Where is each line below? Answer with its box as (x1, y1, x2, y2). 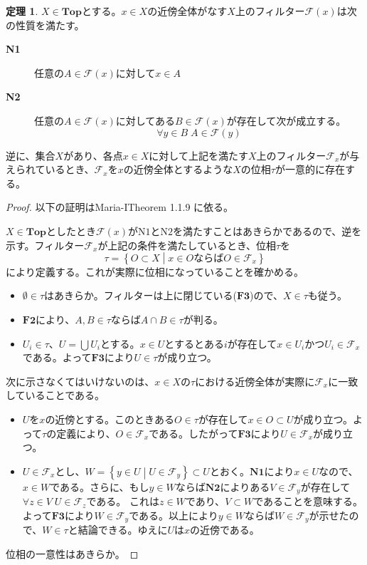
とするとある (164, 336, 224, 351)
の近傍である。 (190, 522, 260, 537)
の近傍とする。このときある (45, 412, 174, 427)
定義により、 (56, 425, 116, 440)
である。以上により (129, 507, 218, 522)
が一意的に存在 (275, 162, 345, 177)
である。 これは (86, 494, 159, 509)
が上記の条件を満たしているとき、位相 (97, 237, 276, 252)
